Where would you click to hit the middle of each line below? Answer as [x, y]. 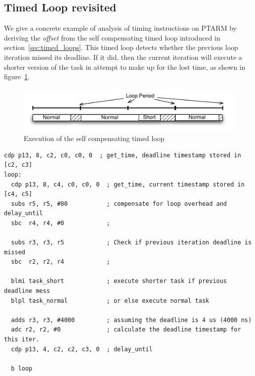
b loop [22, 368]
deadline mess [27, 291]
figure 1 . [17, 76]
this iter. [22, 339]
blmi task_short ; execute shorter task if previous [119, 281]
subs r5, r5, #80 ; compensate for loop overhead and [119, 204]
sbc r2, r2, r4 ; [61, 262]
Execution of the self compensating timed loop [94, 138]
